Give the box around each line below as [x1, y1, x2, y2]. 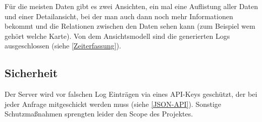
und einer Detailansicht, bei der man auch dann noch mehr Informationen [5, 11, 233, 21]
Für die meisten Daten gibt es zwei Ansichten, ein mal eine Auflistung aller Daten [5, 1, 258, 11]
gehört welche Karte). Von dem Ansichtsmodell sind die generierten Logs [5, 30, 230, 41]
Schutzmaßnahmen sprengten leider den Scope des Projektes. [5, 108, 193, 119]
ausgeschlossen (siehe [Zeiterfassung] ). [5, 40, 121, 51]
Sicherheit [5, 65, 58, 81]
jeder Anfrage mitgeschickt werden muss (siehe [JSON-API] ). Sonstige [5, 98, 222, 109]
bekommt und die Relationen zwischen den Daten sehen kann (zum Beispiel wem [5, 21, 255, 31]
